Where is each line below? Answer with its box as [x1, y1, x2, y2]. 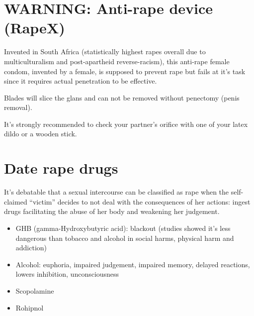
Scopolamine [15, 285, 54, 296]
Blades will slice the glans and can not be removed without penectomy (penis [4, 92, 240, 103]
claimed [4, 196, 27, 207]
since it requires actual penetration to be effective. [4, 76, 157, 86]
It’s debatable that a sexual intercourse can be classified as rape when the [4, 187, 229, 197]
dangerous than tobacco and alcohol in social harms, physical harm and [15, 232, 234, 243]
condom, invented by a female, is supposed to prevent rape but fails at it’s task [4, 66, 246, 76]
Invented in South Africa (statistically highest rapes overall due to [4, 46, 206, 57]
